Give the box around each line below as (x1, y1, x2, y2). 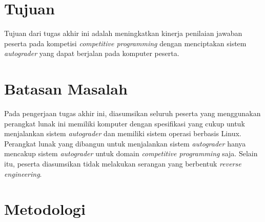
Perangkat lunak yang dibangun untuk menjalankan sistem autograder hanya (4, 138, 246, 149)
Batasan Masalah (4, 78, 128, 99)
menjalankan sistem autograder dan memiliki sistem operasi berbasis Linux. (4, 128, 241, 139)
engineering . (4, 168, 42, 179)
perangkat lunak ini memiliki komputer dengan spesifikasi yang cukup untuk (4, 118, 245, 128)
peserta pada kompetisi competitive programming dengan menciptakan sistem (4, 38, 247, 48)
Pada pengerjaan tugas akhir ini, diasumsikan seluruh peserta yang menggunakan (4, 108, 261, 119)
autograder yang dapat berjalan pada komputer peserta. (4, 48, 179, 59)
